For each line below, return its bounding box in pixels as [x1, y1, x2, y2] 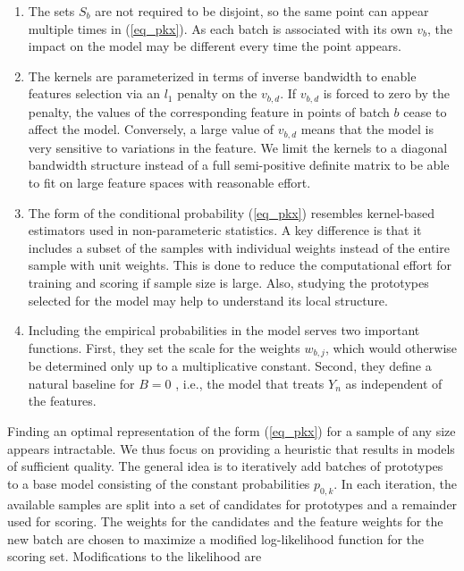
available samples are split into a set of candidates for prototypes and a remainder [7, 494, 458, 513]
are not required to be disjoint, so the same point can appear [95, 2, 429, 20]
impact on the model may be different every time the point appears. [28, 37, 401, 55]
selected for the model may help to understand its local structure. [28, 290, 388, 309]
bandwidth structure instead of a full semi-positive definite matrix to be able [28, 155, 450, 174]
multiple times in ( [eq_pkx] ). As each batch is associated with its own [28, 19, 413, 38]
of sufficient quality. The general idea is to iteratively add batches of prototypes [7, 457, 443, 475]
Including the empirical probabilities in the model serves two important [28, 321, 420, 340]
